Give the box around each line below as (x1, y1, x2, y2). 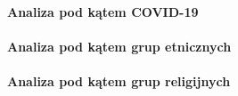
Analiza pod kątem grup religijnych (7, 71, 231, 90)
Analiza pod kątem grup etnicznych (7, 36, 232, 55)
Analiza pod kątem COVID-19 (7, 2, 199, 20)
